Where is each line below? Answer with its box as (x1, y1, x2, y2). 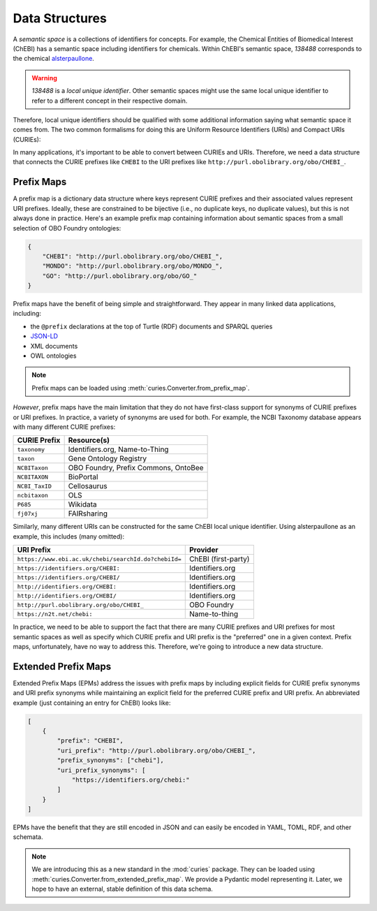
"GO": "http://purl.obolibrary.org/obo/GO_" (42, 272, 198, 279)
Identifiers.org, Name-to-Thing (68, 444, 169, 454)
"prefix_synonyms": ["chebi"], (57, 757, 164, 764)
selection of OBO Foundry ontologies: (13, 224, 121, 232)
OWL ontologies (30, 351, 77, 360)
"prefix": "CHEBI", (57, 737, 124, 745)
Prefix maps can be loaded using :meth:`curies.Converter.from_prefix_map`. (31, 384, 250, 392)
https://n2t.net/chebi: (17, 610, 93, 618)
